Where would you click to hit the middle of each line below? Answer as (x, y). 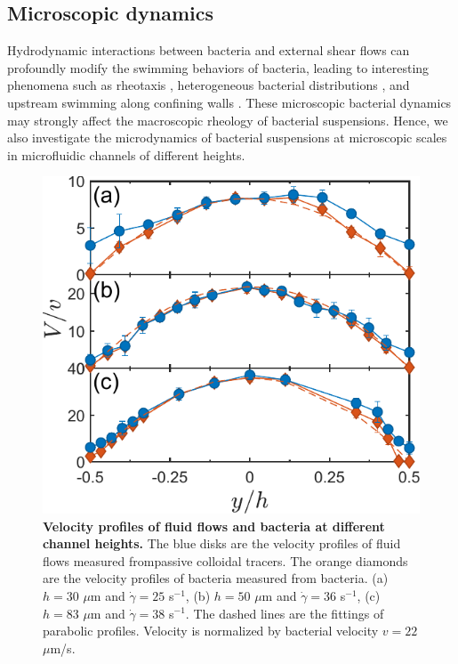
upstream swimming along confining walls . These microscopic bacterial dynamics (229, 102)
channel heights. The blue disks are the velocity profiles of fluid (222, 543)
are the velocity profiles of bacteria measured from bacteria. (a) (216, 578)
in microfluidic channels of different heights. (126, 154)
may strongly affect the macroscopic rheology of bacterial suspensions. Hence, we (228, 120)
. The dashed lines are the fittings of (285, 613)
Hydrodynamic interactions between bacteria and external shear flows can (209, 50)
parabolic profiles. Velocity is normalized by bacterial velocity (211, 631)
